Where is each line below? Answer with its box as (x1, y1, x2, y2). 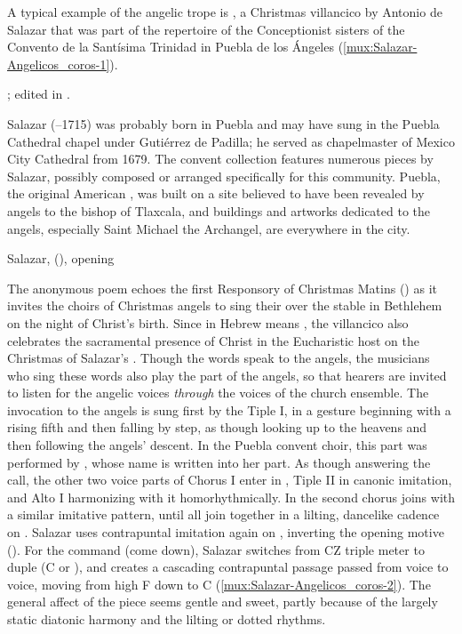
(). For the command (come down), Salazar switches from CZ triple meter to (7, 540, 425, 558)
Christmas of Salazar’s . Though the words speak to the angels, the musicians (7, 349, 430, 367)
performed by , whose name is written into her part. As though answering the (7, 453, 431, 471)
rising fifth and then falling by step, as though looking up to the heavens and (7, 418, 427, 437)
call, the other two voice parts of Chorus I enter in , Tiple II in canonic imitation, (7, 470, 452, 489)
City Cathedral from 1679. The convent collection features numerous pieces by (7, 149, 434, 168)
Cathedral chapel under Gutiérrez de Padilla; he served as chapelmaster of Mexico (7, 132, 455, 150)
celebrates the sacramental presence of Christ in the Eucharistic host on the (7, 331, 419, 349)
